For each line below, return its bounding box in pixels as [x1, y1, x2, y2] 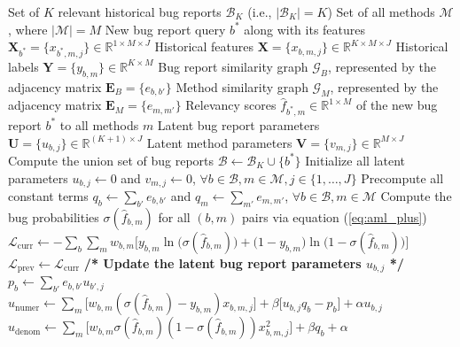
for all [158, 207, 191, 226]
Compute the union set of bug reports [8, 150, 214, 169]
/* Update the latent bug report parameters [83, 253, 362, 272]
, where [8, 19, 48, 38]
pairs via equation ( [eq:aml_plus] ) [242, 207, 427, 226]
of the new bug [355, 96, 438, 114]
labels [8, 57, 39, 75]
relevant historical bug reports [58, 3, 222, 20]
